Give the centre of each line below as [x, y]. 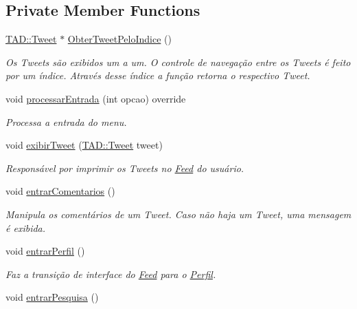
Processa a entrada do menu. [66, 121]
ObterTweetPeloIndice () [119, 39]
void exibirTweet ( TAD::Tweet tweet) [84, 145]
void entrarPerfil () [45, 251]
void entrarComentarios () [60, 191]
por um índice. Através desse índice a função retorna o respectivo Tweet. [158, 75]
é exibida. [26, 227]
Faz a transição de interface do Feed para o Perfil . [111, 274]
